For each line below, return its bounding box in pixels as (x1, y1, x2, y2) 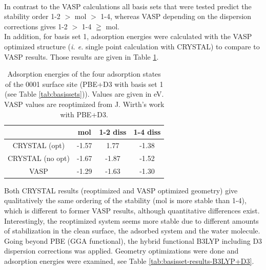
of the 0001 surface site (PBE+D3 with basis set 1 (5, 78, 163, 89)
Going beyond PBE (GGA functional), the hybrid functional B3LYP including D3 (4, 235, 262, 246)
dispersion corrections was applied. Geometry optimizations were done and (4, 245, 239, 256)
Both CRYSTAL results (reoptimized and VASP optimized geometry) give (4, 185, 238, 195)
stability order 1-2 (4, 11, 60, 22)
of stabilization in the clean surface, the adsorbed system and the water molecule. (4, 225, 260, 236)
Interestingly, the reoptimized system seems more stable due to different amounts (4, 215, 259, 226)
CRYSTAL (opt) (12, 139, 65, 150)
